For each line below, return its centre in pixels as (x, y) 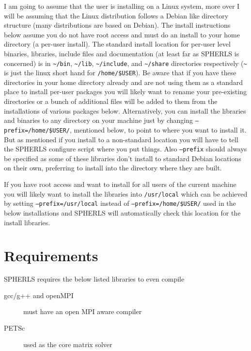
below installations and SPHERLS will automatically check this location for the (122, 212)
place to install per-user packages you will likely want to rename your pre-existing (125, 92)
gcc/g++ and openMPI (39, 295)
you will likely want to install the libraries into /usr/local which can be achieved (126, 193)
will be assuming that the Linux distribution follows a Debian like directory (116, 15)
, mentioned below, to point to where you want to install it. (158, 129)
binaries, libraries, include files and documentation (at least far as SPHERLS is (122, 53)
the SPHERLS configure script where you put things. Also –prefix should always (125, 149)
